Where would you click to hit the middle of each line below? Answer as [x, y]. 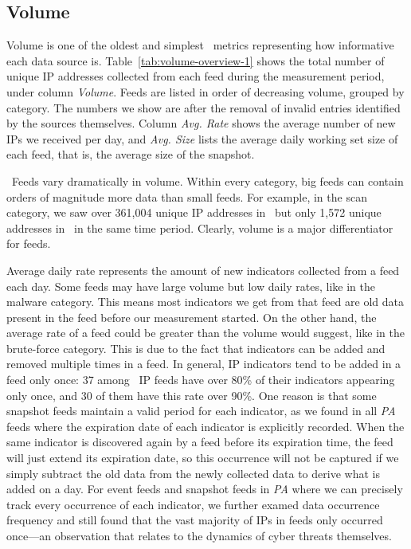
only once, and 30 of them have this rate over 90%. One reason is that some [192, 395]
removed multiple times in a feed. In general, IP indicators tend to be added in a [204, 364]
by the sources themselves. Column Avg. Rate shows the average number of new [201, 123]
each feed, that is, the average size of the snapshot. [131, 154]
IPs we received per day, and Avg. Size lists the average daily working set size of [202, 138]
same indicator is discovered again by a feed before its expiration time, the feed [200, 442]
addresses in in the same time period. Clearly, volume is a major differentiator [200, 227]
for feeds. [29, 243]
